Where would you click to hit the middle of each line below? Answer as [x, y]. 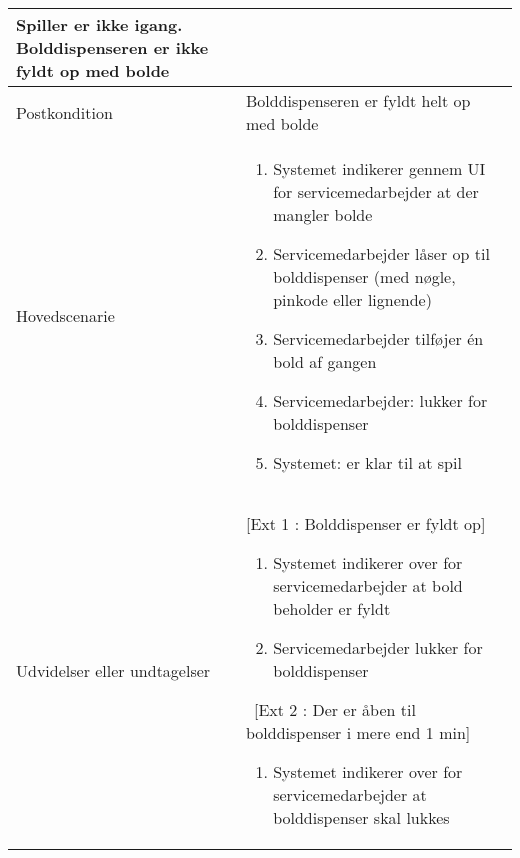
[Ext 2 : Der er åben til [334, 709]
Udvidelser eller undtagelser [113, 670]
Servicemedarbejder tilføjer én [378, 338]
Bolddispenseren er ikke [112, 47]
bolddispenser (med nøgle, [364, 276]
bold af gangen [325, 361]
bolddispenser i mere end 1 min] [358, 732]
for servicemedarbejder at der [376, 191]
